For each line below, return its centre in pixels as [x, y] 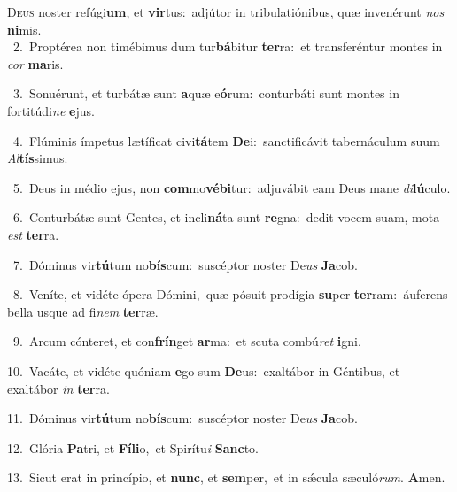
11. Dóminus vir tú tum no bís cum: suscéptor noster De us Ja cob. [182, 418]
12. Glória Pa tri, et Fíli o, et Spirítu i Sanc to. [133, 447]
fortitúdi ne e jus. [51, 110]
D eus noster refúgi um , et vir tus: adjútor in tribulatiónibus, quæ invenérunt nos [226, 12]
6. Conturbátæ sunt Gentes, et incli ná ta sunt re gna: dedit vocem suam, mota [226, 217]
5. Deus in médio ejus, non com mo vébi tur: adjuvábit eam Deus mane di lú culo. [232, 187]
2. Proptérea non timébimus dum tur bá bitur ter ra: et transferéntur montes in [228, 46]
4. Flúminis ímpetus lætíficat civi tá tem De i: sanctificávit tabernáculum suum [226, 140]
